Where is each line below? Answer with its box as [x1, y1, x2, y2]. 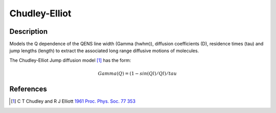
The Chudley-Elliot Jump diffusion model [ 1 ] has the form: [9, 57, 131, 63]
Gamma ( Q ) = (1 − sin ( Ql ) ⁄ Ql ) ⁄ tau [98, 71, 177, 77]
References [9, 85, 47, 94]
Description [9, 27, 48, 36]
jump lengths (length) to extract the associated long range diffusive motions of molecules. [9, 48, 199, 54]
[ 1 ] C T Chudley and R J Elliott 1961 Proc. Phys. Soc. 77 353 [11, 98, 135, 104]
